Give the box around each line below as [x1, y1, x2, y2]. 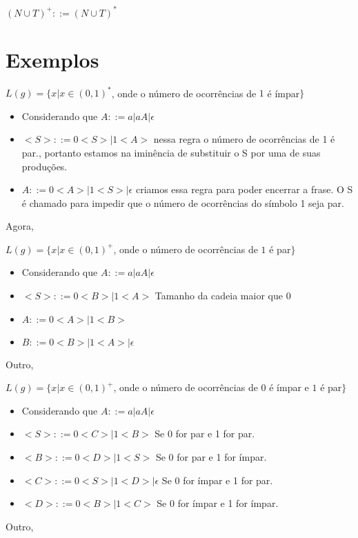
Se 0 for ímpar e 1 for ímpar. [157, 496, 279, 510]
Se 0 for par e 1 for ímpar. [155, 450, 267, 464]
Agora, [6, 219, 34, 233]
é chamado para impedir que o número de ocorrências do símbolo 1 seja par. [21, 195, 344, 210]
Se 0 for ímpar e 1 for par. [161, 472, 273, 487]
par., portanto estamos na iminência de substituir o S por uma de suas [21, 145, 321, 159]
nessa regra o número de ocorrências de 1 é [153, 132, 335, 146]
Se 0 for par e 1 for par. [155, 426, 255, 441]
